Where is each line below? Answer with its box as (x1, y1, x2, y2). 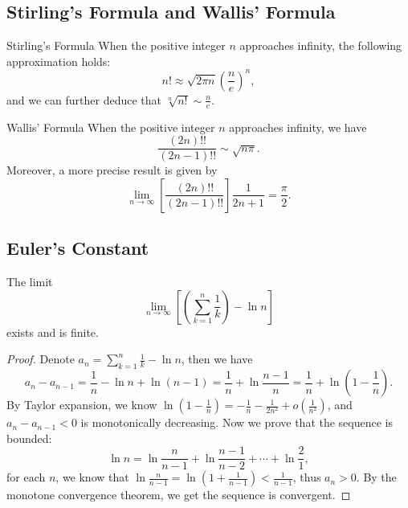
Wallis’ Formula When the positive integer (6, 118, 215, 135)
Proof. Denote (6, 350, 75, 367)
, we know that (55, 469, 129, 485)
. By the (356, 469, 397, 485)
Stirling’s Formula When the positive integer (6, 37, 226, 54)
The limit (6, 273, 53, 290)
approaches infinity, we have (229, 118, 367, 135)
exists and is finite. (6, 323, 99, 340)
